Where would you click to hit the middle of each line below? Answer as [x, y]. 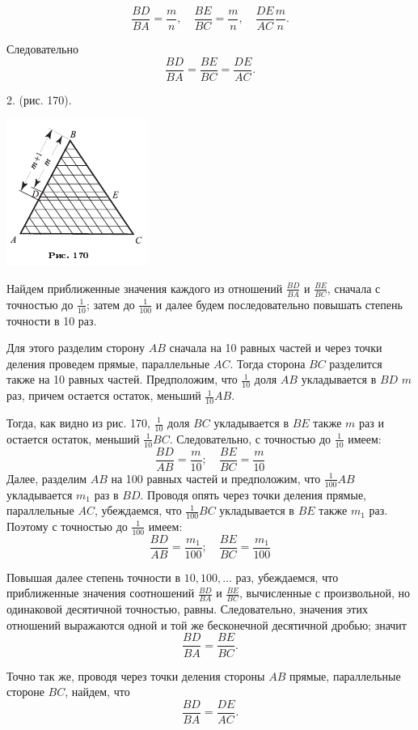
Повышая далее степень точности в [94, 577]
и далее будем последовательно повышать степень [279, 304]
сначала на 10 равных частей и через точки [276, 348]
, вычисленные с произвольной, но [325, 593]
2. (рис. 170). [39, 99]
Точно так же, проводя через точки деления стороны [136, 675]
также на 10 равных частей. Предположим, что [122, 379]
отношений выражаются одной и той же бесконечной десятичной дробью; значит [207, 624]
